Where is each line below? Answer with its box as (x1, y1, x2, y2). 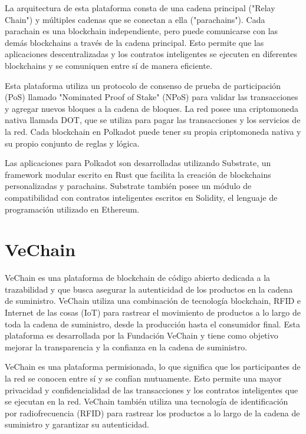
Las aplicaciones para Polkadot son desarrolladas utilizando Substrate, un (5, 157, 271, 169)
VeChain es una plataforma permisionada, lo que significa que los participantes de (5, 360, 301, 373)
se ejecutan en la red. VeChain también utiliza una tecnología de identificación (5, 395, 288, 408)
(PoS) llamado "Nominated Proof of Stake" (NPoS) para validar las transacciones (5, 91, 298, 103)
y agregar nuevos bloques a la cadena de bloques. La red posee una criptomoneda (5, 102, 299, 114)
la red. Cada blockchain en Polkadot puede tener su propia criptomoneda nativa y (5, 125, 301, 137)
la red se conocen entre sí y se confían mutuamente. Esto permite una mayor (5, 372, 282, 384)
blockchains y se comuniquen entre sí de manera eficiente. (5, 59, 212, 71)
